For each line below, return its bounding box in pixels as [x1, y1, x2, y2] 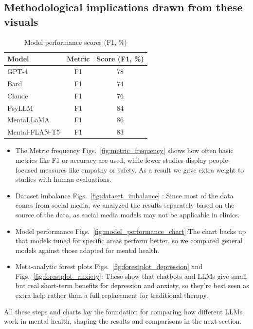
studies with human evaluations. [15, 174, 111, 184]
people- [209, 155, 231, 165]
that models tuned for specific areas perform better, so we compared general [15, 235, 243, 246]
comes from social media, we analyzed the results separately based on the [15, 200, 235, 210]
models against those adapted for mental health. [15, 245, 160, 255]
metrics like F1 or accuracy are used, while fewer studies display [15, 155, 207, 165]
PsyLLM [7, 102, 33, 113]
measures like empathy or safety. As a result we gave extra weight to [39, 164, 244, 174]
